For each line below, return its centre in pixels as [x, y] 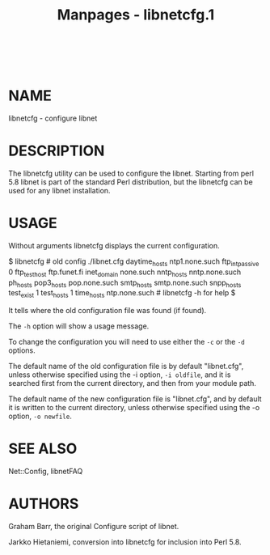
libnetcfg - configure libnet [53, 118]
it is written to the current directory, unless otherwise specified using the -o [134, 408]
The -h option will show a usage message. [79, 326]
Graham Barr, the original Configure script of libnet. [94, 527]
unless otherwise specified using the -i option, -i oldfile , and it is [120, 375]
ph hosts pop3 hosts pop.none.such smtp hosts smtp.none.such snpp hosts [125, 283]
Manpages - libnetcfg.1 [136, 15]
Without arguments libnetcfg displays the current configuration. [114, 246]
